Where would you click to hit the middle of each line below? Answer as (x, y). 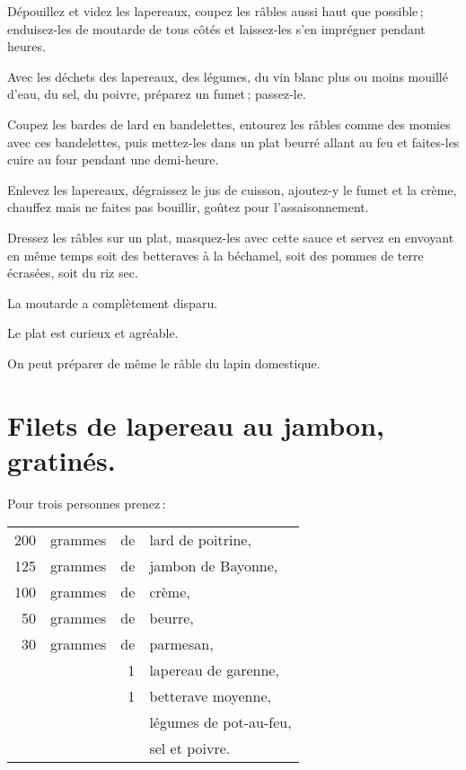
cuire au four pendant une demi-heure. (113, 159)
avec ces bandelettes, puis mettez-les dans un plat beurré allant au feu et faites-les (233, 142)
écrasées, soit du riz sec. (73, 273)
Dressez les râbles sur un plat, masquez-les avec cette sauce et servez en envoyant (231, 237)
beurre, (171, 618)
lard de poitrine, (200, 540)
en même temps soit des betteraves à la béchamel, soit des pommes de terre (215, 255)
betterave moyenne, (210, 696)
